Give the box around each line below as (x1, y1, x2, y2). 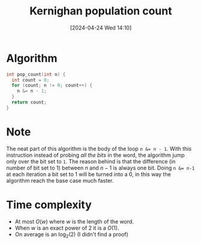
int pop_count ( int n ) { (6, 71, 66, 78)
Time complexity (6, 198, 92, 212)
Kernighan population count (29, 4, 172, 18)
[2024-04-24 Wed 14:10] (70, 24, 132, 31)
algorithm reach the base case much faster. (6, 177, 114, 184)
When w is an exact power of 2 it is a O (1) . (14, 224, 119, 231)
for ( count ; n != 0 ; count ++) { (11, 82, 93, 88)
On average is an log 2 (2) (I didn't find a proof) (14, 230, 129, 239)
